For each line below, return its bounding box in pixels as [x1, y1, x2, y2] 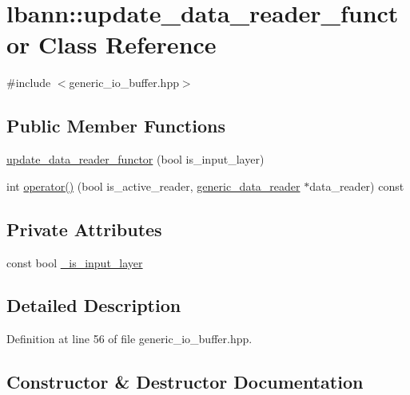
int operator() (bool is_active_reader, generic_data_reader [6, 177, 301, 194]
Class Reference [38, 28, 217, 61]
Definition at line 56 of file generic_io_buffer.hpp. [6, 330, 253, 347]
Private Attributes [6, 216, 162, 241]
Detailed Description [6, 293, 181, 318]
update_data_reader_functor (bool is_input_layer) [6, 151, 265, 168]
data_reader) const [309, 177, 404, 194]
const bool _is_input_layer [6, 254, 143, 271]
